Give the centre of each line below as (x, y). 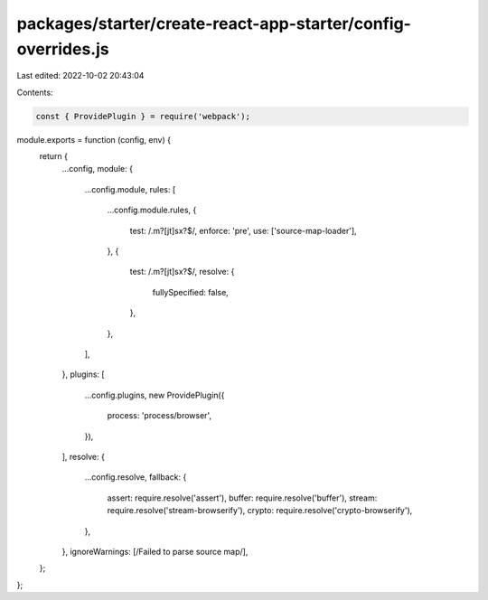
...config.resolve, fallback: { (136, 477)
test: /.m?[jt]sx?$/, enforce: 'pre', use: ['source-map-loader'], (243, 230)
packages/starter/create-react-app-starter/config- (214, 23)
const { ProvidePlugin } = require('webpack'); (143, 116)
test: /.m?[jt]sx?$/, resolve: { (182, 272)
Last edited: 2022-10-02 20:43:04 (80, 76)
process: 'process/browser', (160, 416)
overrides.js (63, 49)
